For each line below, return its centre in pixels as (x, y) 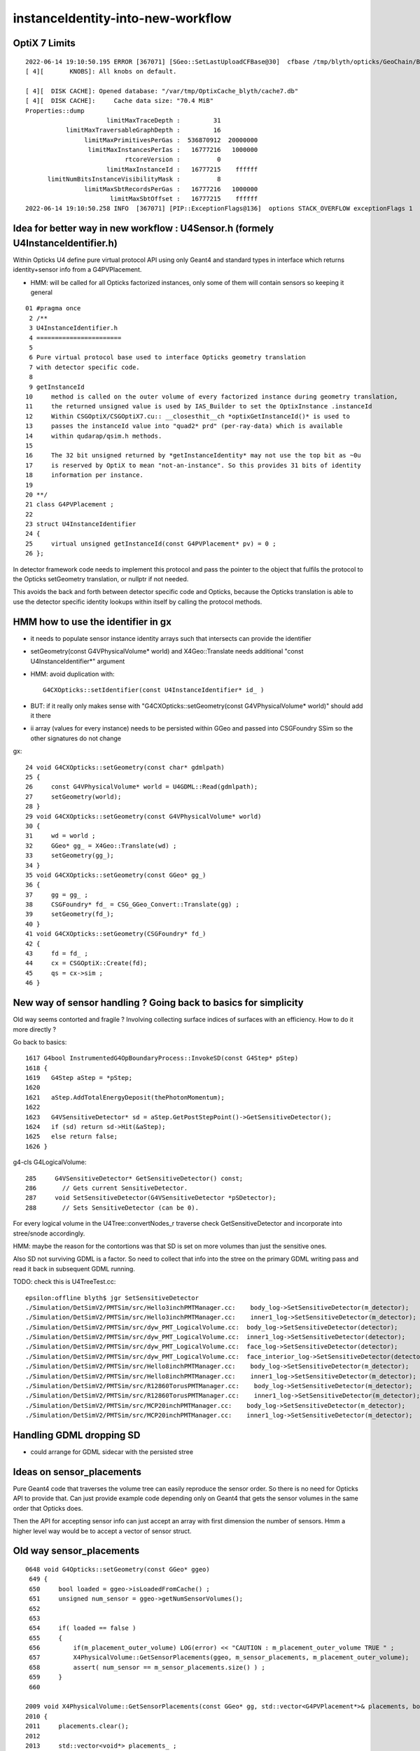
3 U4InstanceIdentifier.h (73, 328)
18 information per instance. (84, 475)
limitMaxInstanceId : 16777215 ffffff (182, 169)
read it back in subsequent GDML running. (74, 1268)
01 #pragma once (53, 309)
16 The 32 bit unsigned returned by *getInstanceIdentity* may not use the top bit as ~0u (194, 456)
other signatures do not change (76, 738)
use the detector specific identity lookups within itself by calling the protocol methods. (138, 602)
